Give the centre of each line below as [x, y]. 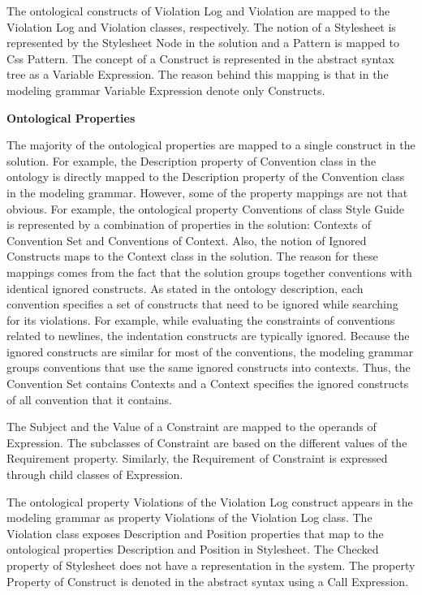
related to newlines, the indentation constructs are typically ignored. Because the [208, 336]
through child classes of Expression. [95, 474]
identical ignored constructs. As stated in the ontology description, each [185, 288]
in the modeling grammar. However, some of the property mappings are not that [207, 192]
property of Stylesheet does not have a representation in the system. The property [211, 565]
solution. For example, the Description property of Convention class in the [192, 160]
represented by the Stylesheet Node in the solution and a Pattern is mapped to [203, 43]
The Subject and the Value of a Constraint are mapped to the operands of [192, 427]
